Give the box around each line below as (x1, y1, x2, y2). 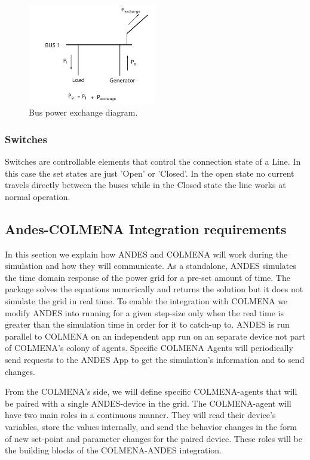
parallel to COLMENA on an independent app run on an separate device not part (5, 329, 306, 342)
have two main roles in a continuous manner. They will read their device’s (5, 408, 276, 421)
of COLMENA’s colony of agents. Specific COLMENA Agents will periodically (5, 341, 293, 354)
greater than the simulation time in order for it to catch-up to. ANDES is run (5, 318, 290, 331)
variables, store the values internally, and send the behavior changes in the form (5, 420, 297, 432)
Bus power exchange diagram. (29, 106, 138, 119)
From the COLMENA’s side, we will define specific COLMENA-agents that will (5, 385, 297, 398)
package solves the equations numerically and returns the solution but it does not (5, 283, 303, 295)
